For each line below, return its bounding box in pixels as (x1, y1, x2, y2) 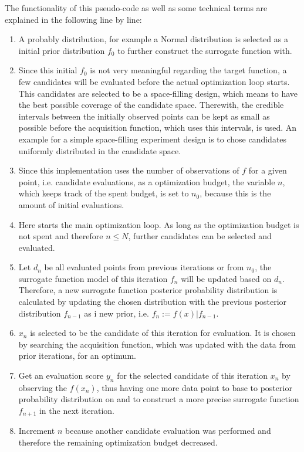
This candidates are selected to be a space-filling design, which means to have (18, 87, 298, 99)
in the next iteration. (39, 405, 114, 417)
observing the (18, 381, 67, 393)
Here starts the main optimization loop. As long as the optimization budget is (18, 218, 299, 230)
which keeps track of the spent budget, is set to (18, 187, 189, 199)
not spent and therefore (18, 230, 103, 242)
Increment (18, 424, 55, 437)
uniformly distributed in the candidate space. (18, 144, 181, 157)
